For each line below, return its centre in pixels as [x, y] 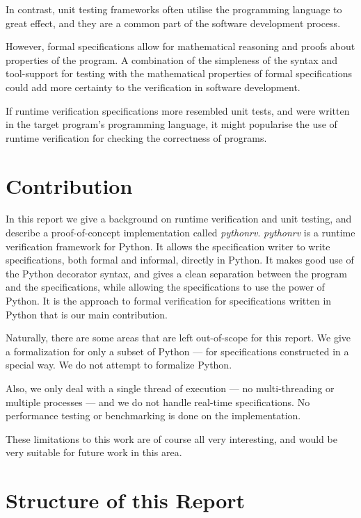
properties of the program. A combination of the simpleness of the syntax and [171, 59]
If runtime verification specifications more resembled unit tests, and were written [178, 110]
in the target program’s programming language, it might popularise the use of [171, 124]
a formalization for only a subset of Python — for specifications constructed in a [177, 351]
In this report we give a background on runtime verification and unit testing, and [179, 219]
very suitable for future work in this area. [94, 452]
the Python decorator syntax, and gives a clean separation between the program [177, 273]
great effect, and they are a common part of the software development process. [173, 23]
